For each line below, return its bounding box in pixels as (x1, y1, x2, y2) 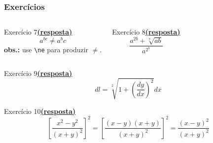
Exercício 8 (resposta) (112, 27, 180, 37)
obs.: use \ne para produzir (4, 44, 89, 54)
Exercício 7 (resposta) (4, 27, 72, 37)
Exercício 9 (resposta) (4, 68, 72, 78)
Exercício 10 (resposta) (4, 106, 76, 116)
